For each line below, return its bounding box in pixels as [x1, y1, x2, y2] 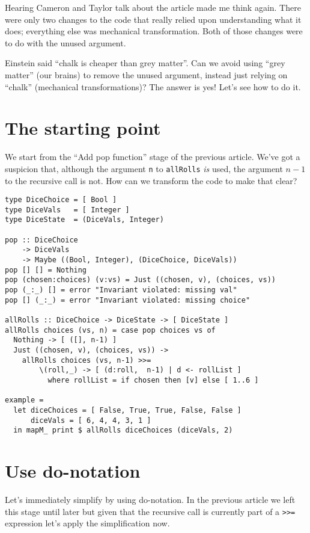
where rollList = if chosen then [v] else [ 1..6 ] [47, 375, 259, 384]
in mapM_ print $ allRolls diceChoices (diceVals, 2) [13, 426, 233, 435]
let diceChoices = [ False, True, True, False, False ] [13, 405, 242, 414]
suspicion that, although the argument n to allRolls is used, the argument [5, 162, 283, 174]
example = [5, 396, 44, 405]
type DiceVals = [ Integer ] [5, 205, 130, 214]
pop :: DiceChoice [5, 235, 78, 244]
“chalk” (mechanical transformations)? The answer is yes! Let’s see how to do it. [5, 80, 301, 93]
